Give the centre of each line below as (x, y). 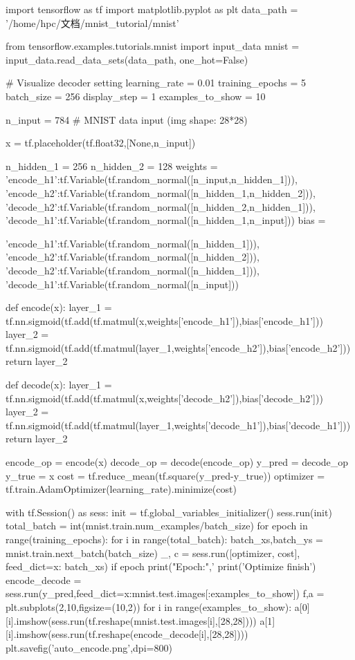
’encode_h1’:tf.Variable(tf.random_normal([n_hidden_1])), (133, 243)
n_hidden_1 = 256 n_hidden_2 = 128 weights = (112, 166)
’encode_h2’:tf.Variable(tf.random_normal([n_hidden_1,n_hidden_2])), (161, 192)
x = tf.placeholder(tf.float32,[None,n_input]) (101, 143)
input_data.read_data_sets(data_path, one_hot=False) (127, 59)
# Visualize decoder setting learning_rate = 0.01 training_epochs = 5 (156, 83)
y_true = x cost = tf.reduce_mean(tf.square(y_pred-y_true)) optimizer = (165, 475)
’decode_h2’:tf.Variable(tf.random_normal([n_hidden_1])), (133, 270)
